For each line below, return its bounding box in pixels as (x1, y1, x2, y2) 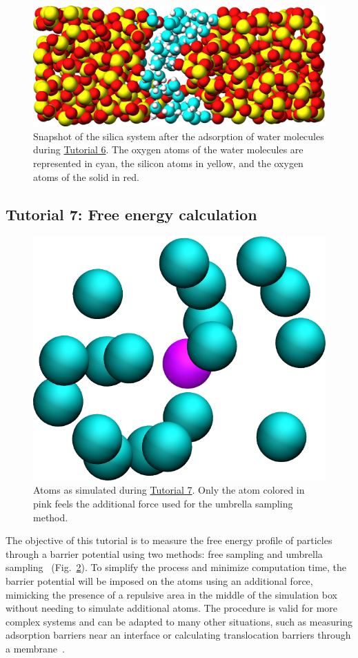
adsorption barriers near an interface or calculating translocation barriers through (6, 628, 351, 642)
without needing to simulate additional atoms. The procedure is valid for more (6, 601, 338, 615)
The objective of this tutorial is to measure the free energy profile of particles (6, 533, 332, 548)
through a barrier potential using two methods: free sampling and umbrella (6, 546, 323, 561)
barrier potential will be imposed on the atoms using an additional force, (6, 573, 313, 588)
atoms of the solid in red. (33, 169, 139, 184)
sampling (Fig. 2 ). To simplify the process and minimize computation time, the (6, 560, 347, 574)
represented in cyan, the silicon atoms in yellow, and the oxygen (33, 155, 304, 170)
